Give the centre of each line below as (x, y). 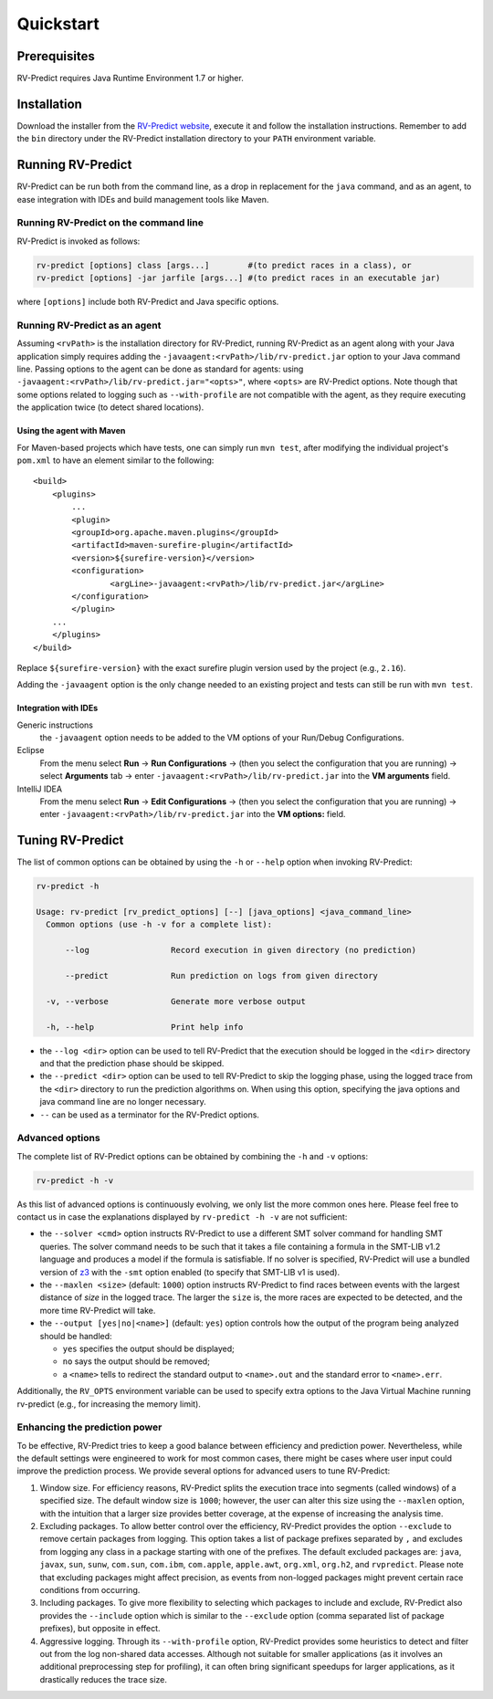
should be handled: (76, 1336)
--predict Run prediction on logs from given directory (222, 976)
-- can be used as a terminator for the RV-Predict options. (150, 1115)
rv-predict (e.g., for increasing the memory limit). (109, 1404)
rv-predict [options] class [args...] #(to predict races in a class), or (224, 265)
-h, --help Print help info (145, 1027)
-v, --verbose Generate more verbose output (176, 1001)
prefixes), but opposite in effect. (100, 1629)
